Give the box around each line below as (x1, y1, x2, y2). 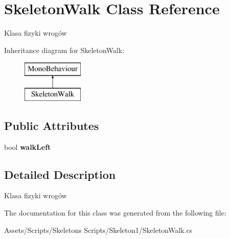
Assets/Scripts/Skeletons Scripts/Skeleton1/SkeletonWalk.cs (4, 224, 193, 235)
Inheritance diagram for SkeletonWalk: (4, 44, 125, 55)
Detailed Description (4, 166, 116, 182)
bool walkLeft (4, 141, 51, 152)
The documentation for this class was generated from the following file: (4, 207, 226, 218)
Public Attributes (4, 117, 99, 133)
